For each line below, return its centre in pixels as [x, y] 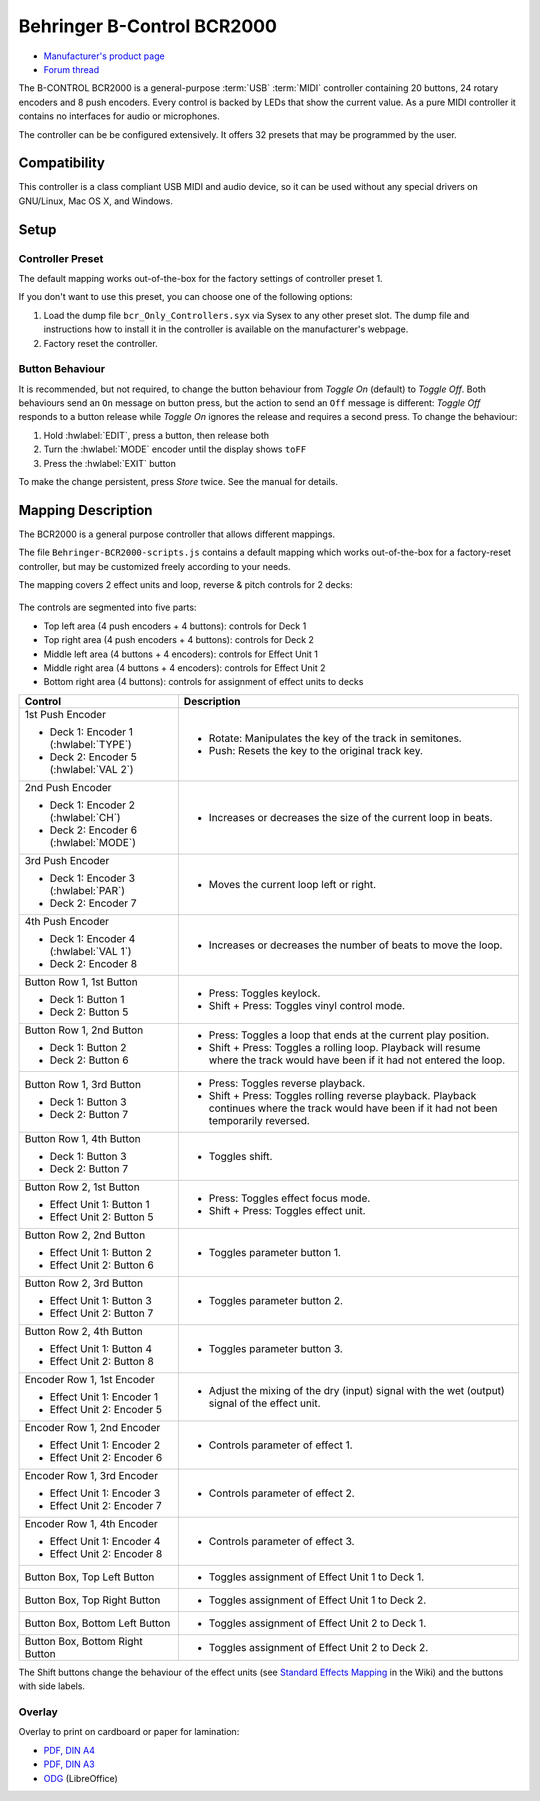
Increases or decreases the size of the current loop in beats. [351, 817]
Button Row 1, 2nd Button [84, 1030]
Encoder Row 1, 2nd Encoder [92, 1427]
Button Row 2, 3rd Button [84, 1283]
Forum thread [71, 69]
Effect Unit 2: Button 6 [101, 1265]
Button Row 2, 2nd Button [85, 1235]
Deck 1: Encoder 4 [92, 938]
